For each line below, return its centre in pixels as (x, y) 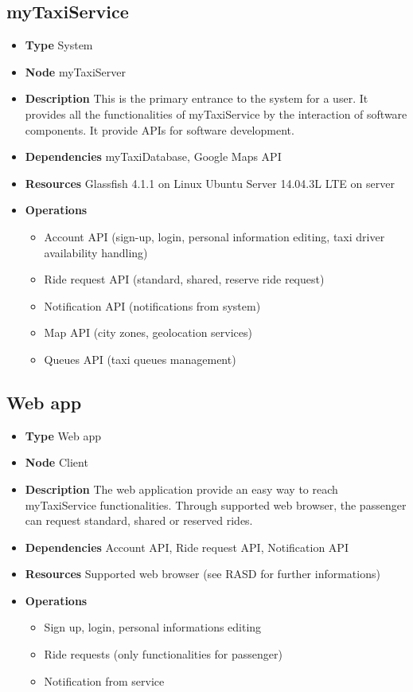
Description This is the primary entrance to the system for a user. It (197, 98)
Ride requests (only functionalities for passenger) (163, 654)
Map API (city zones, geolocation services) (148, 332)
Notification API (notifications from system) (152, 305)
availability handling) (96, 252)
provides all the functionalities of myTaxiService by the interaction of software (216, 113)
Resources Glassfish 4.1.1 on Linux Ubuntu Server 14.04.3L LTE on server (210, 183)
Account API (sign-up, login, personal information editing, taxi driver (214, 236)
